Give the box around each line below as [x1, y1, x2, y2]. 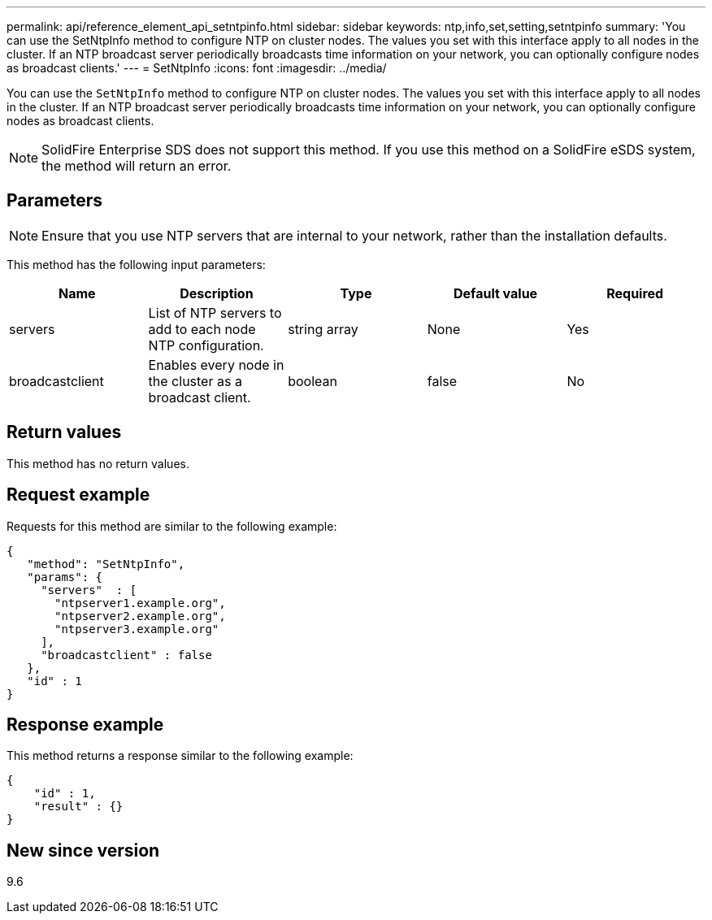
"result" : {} [33, 800, 124, 814]
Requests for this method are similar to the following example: [7, 519, 337, 533]
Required [606, 284, 664, 302]
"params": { [27, 570, 103, 584]
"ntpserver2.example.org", [54, 609, 226, 623]
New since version [7, 840, 160, 861]
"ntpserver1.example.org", [54, 596, 226, 610]
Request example [7, 484, 150, 506]
